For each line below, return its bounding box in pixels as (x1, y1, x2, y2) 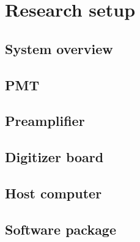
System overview (5, 39, 113, 58)
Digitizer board (5, 147, 104, 166)
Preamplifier (5, 111, 85, 130)
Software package (5, 219, 117, 238)
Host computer (5, 183, 102, 202)
